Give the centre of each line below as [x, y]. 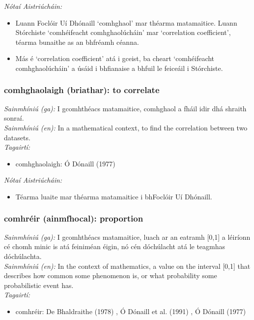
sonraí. [14, 118]
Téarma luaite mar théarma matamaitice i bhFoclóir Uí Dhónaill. [114, 196]
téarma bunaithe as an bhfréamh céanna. [77, 42]
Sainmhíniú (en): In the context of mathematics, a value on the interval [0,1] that [127, 266]
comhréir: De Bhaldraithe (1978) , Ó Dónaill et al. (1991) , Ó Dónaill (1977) [131, 311]
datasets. [17, 137]
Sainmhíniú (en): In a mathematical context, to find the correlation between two [126, 127]
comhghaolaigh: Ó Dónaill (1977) [65, 163]
